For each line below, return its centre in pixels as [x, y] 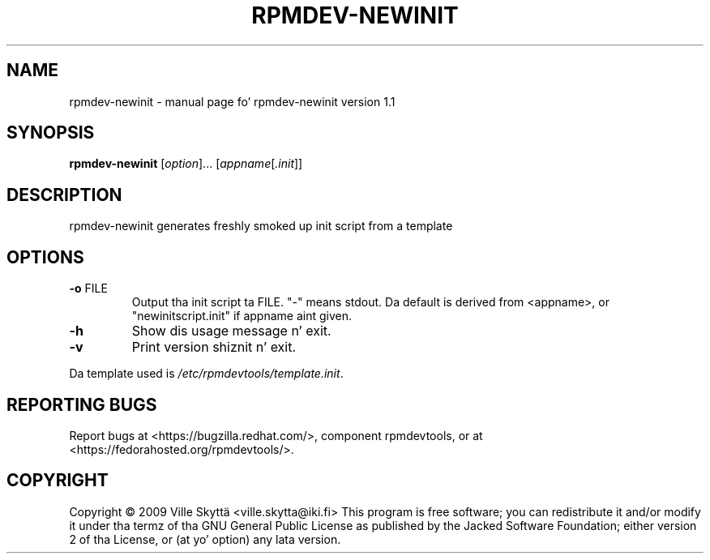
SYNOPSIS [51, 133]
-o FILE [88, 289]
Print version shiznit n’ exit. [214, 347]
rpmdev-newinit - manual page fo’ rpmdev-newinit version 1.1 [232, 101]
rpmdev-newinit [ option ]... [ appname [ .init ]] [186, 164]
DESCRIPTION [64, 195]
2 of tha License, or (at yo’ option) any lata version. [205, 539]
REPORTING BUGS [82, 404]
